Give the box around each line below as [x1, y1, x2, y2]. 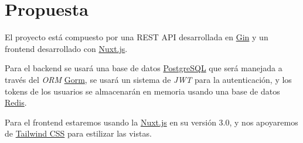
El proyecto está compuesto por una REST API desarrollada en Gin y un [5, 31, 268, 43]
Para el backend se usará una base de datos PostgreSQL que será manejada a [5, 62, 282, 74]
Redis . [5, 96, 27, 109]
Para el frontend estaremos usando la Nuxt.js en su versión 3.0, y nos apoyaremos [5, 116, 298, 128]
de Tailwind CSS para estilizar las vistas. [5, 127, 152, 139]
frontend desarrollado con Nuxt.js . [5, 42, 128, 54]
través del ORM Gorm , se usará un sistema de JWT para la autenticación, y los [5, 73, 292, 85]
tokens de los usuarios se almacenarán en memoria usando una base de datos [5, 85, 280, 97]
